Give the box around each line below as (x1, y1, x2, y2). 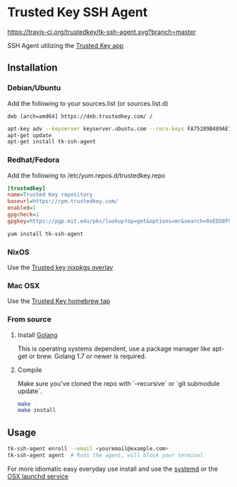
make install (17, 407, 56, 414)
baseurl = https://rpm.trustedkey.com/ (7, 198, 119, 205)
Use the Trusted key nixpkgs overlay (7, 263, 114, 271)
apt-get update (7, 131, 52, 139)
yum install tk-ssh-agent (7, 230, 83, 237)
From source (7, 315, 51, 324)
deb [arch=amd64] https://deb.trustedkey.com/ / (7, 112, 153, 120)
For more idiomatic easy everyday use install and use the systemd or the (7, 464, 219, 473)
